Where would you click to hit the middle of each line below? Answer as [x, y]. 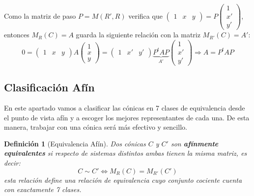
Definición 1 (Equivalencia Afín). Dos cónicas [75, 143]
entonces [17, 35]
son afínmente [195, 143]
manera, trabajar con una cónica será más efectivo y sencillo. [96, 127]
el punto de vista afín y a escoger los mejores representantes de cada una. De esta [127, 117]
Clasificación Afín [49, 87]
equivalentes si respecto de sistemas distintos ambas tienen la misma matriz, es [126, 153]
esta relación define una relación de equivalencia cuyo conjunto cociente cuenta [123, 180]
